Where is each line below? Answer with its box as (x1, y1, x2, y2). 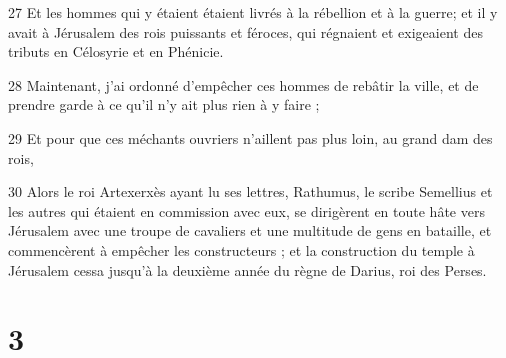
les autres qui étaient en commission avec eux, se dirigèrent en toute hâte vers (8, 200, 485, 221)
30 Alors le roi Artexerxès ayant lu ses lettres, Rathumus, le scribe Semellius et (8, 181, 493, 202)
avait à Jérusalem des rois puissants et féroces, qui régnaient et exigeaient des (8, 21, 483, 42)
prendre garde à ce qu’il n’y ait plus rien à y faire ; (8, 94, 320, 115)
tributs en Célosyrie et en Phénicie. (8, 41, 224, 62)
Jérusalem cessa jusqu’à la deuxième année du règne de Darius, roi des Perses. (8, 259, 487, 280)
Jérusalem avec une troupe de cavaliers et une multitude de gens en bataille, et (8, 220, 492, 241)
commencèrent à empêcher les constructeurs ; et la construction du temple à (8, 239, 475, 260)
